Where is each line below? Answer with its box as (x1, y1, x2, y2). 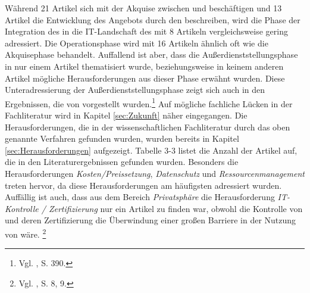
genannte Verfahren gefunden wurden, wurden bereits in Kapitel (5, 132, 239, 145)
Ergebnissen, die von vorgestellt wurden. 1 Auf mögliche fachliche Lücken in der (5, 95, 293, 110)
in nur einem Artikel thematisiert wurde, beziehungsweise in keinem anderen (5, 60, 284, 72)
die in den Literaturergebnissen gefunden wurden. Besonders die (5, 155, 239, 168)
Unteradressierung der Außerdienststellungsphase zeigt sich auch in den (5, 83, 265, 96)
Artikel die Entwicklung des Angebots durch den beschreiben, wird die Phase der (5, 13, 300, 26)
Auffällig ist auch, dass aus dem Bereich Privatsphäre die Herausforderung (5, 191, 275, 203)
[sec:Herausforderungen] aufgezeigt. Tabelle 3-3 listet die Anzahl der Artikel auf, (5, 144, 298, 156)
